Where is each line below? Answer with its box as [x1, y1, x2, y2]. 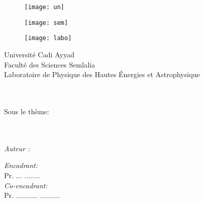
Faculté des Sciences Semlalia [4, 59, 95, 70]
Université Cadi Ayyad [4, 49, 75, 59]
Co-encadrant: [4, 180, 48, 190]
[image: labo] [24, 35, 72, 42]
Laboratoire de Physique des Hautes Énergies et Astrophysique [4, 69, 200, 80]
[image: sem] [24, 19, 68, 26]
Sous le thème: [4, 106, 49, 116]
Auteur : [4, 143, 30, 153]
